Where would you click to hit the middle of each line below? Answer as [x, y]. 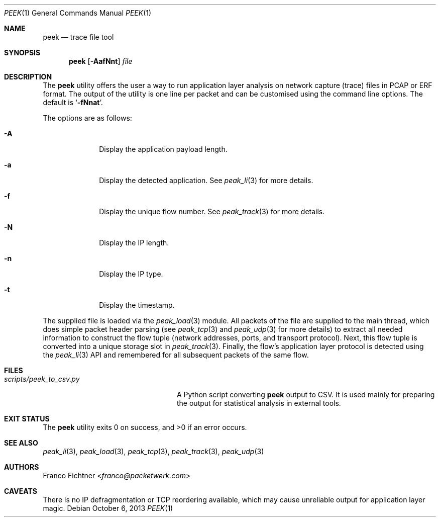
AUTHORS [22, 467]
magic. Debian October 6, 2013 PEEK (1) [108, 508]
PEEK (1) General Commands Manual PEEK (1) [78, 13]
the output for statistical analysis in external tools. [259, 403]
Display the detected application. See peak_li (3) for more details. [206, 180]
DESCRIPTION [28, 77]
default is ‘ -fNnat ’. [73, 102]
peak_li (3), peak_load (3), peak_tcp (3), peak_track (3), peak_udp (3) [153, 451]
